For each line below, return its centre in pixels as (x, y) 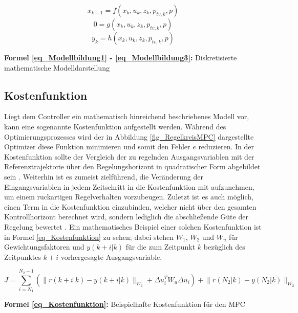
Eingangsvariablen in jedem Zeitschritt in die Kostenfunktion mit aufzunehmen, (129, 186)
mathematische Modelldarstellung (57, 67)
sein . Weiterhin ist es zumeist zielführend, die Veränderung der (104, 176)
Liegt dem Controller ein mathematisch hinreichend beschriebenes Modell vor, (127, 116)
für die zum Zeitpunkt (161, 247)
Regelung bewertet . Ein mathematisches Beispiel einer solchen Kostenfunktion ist (133, 226)
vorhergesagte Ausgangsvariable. (111, 256)
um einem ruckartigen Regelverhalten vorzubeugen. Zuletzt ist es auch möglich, (129, 197)
